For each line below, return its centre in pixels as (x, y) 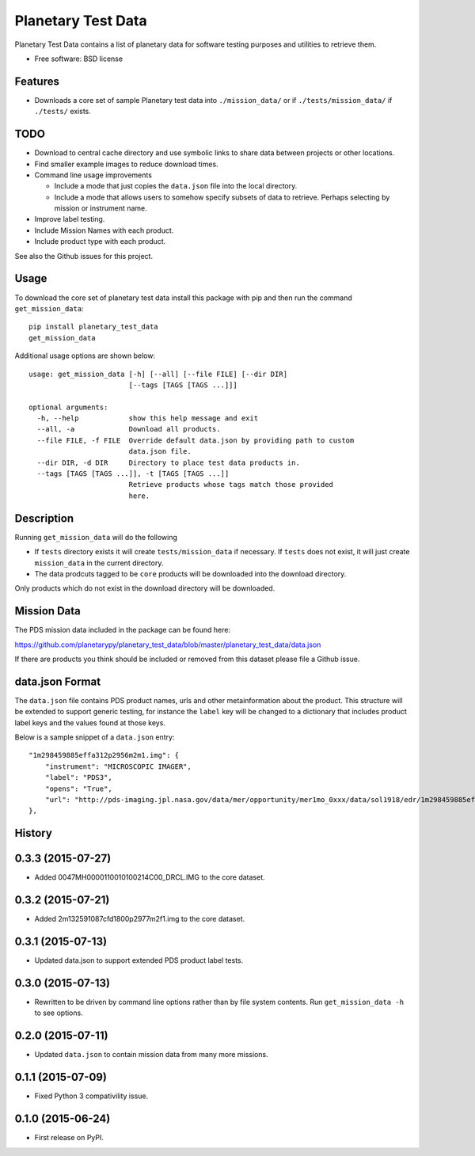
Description (44, 518)
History (34, 833)
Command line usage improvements (93, 175)
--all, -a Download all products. (129, 429)
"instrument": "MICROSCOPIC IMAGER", (118, 766)
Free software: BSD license (78, 59)
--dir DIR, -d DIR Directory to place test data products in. (168, 462)
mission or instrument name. (101, 208)
